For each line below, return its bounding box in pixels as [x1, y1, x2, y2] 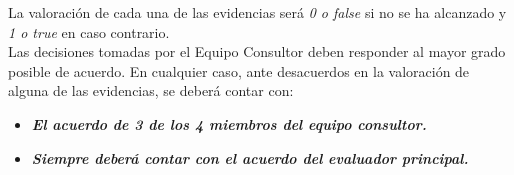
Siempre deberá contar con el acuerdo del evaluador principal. [31, 147, 469, 168]
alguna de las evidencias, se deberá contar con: [8, 80, 294, 101]
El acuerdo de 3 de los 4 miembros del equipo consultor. [31, 113, 427, 134]
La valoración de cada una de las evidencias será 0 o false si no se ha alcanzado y [8, 2, 507, 22]
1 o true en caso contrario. [8, 21, 170, 42]
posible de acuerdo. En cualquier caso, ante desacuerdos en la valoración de [8, 60, 470, 81]
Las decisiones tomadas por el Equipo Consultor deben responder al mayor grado [8, 41, 506, 62]
